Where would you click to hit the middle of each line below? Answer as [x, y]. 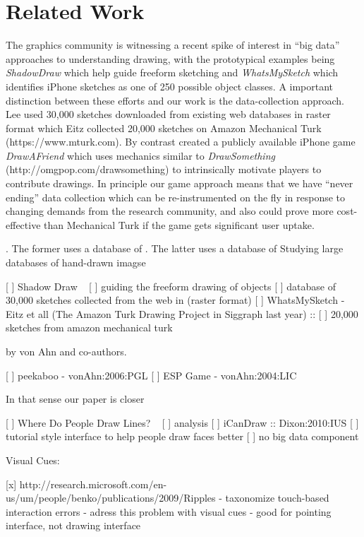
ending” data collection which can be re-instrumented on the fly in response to [176, 197]
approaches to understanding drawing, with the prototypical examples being [170, 58]
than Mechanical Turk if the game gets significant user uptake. [179, 224]
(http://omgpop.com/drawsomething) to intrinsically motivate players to [164, 169]
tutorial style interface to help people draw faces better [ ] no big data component [182, 436]
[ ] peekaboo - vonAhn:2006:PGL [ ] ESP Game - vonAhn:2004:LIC [151, 375]
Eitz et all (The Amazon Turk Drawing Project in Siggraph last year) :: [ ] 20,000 [182, 313]
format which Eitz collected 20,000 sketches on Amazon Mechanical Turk [164, 128]
